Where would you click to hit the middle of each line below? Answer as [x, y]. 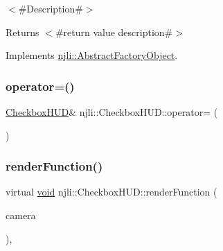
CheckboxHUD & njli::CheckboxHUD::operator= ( [112, 112]
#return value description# [114, 32]
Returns [23, 32]
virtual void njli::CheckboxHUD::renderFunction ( [111, 192]
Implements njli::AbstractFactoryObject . [92, 55]
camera [21, 215]
